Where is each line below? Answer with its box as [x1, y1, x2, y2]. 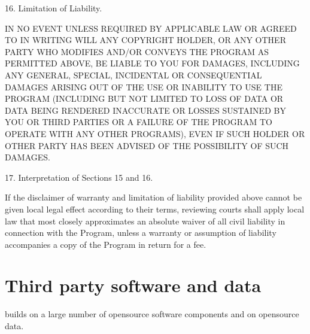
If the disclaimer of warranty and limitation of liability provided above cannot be [5, 191, 302, 204]
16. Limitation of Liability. [5, 2, 102, 14]
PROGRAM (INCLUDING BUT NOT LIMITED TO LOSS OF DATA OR [5, 92, 284, 105]
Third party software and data [5, 273, 262, 297]
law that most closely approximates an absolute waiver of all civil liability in [5, 214, 285, 227]
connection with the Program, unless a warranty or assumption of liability [5, 226, 276, 239]
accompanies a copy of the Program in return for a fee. [5, 238, 206, 250]
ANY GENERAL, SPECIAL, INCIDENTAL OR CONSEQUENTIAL [5, 68, 262, 81]
